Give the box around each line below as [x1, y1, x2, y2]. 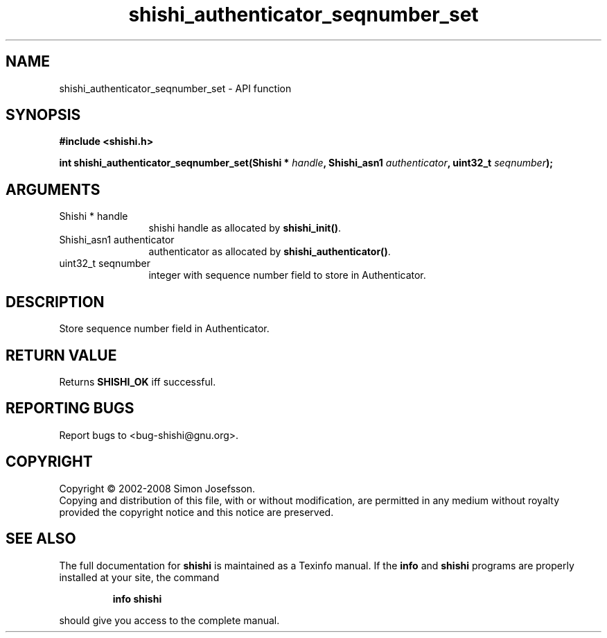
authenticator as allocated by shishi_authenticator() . [148, 245, 391, 258]
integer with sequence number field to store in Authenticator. [148, 269, 426, 282]
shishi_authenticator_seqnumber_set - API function [59, 82, 292, 94]
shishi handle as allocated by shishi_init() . [148, 222, 341, 234]
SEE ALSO [6, 530, 76, 548]
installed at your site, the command [59, 571, 220, 583]
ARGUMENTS [6, 180, 100, 198]
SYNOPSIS [6, 106, 81, 124]
